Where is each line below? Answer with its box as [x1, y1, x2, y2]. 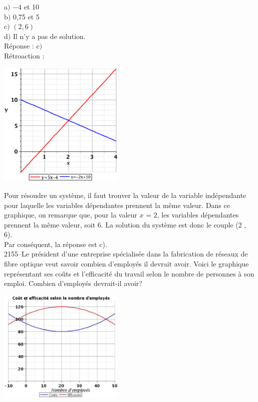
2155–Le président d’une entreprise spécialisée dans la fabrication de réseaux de [4, 248, 248, 259]
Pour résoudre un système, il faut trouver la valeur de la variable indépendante [4, 189, 246, 200]
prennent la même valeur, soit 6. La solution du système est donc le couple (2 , [4, 219, 246, 229]
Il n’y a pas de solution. [13, 30, 86, 41]
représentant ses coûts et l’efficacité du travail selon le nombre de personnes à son [4, 268, 254, 278]
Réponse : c [4, 40, 40, 51]
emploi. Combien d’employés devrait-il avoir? [4, 278, 142, 288]
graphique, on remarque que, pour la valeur [4, 209, 137, 220]
